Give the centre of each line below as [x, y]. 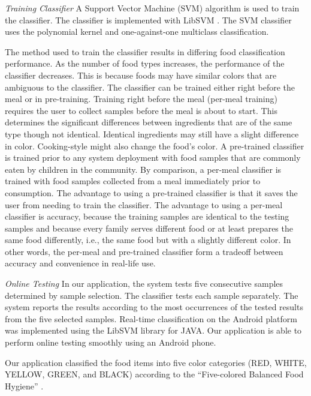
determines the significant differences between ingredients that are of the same [149, 122]
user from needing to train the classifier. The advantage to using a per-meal [144, 204]
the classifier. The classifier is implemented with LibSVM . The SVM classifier [148, 19]
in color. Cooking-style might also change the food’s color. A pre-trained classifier [155, 145]
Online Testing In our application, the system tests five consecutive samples [144, 283]
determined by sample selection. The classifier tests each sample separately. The [152, 295]
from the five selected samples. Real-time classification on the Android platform [151, 318]
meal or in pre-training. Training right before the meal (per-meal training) [141, 99]
